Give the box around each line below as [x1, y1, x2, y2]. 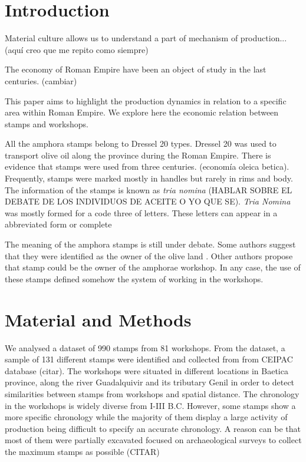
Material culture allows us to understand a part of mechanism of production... [5, 32, 287, 44]
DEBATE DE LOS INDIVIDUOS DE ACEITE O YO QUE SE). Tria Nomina [5, 195, 291, 207]
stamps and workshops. [5, 117, 88, 130]
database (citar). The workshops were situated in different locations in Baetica [5, 364, 288, 377]
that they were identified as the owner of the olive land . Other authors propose [5, 249, 293, 262]
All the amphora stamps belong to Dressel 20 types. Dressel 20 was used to [5, 137, 277, 150]
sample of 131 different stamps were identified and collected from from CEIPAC [5, 353, 293, 365]
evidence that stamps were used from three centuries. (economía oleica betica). [5, 160, 289, 173]
